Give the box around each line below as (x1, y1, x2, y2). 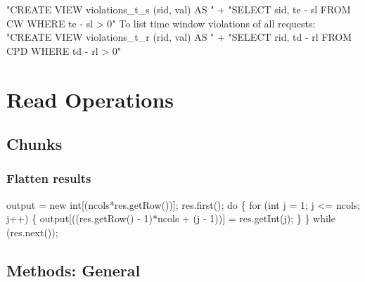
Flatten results (6, 169, 91, 187)
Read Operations (6, 84, 174, 113)
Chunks (6, 133, 63, 155)
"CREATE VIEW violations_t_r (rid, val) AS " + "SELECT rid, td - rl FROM (6, 30, 352, 44)
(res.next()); (6, 224, 58, 239)
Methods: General (6, 259, 141, 281)
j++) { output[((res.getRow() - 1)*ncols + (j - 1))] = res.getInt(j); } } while (6, 211, 335, 226)
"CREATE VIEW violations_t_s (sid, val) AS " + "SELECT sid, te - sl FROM (6, 2, 351, 16)
